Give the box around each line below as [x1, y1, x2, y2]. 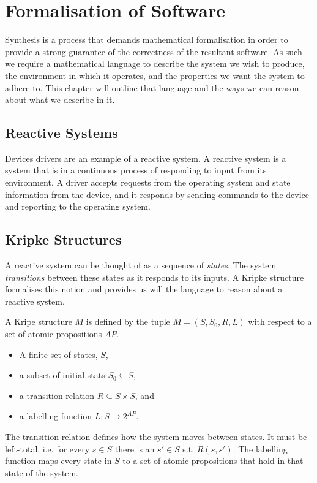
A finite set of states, [19, 348, 98, 360]
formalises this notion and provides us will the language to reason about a [5, 283, 283, 295]
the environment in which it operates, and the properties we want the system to [5, 69, 305, 82]
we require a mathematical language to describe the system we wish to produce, [5, 57, 305, 70]
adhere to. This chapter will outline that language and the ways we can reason [5, 81, 299, 94]
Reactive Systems [5, 123, 118, 142]
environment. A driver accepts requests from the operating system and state [5, 176, 291, 189]
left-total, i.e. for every [5, 442, 90, 455]
